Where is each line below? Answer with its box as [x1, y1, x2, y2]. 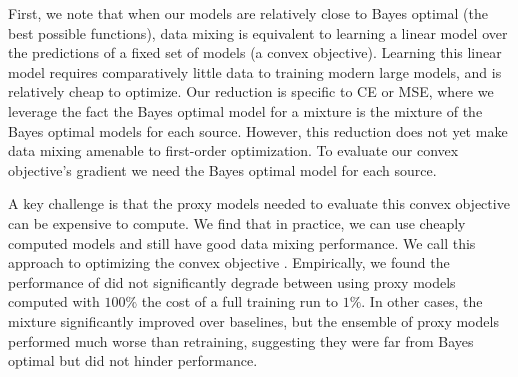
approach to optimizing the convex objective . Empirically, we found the [8, 252, 450, 273]
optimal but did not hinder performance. [8, 350, 258, 371]
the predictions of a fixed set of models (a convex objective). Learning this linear [8, 42, 502, 63]
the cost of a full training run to [141, 291, 338, 312]
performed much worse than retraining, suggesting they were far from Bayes [8, 330, 474, 351]
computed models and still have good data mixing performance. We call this [8, 232, 476, 253]
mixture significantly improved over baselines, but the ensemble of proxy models [8, 310, 499, 331]
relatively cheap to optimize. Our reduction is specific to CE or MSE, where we [8, 81, 494, 102]
